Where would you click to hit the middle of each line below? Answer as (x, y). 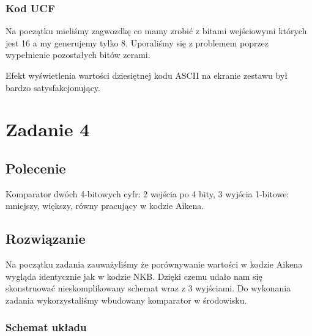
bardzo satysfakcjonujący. (53, 87)
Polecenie (36, 168)
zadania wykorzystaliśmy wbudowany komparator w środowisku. (126, 300)
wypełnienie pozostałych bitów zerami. (78, 55)
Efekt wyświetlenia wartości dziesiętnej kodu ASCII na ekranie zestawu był (147, 75)
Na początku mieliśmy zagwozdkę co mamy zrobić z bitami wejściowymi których (156, 31)
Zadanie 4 (48, 129)
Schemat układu (46, 327)
